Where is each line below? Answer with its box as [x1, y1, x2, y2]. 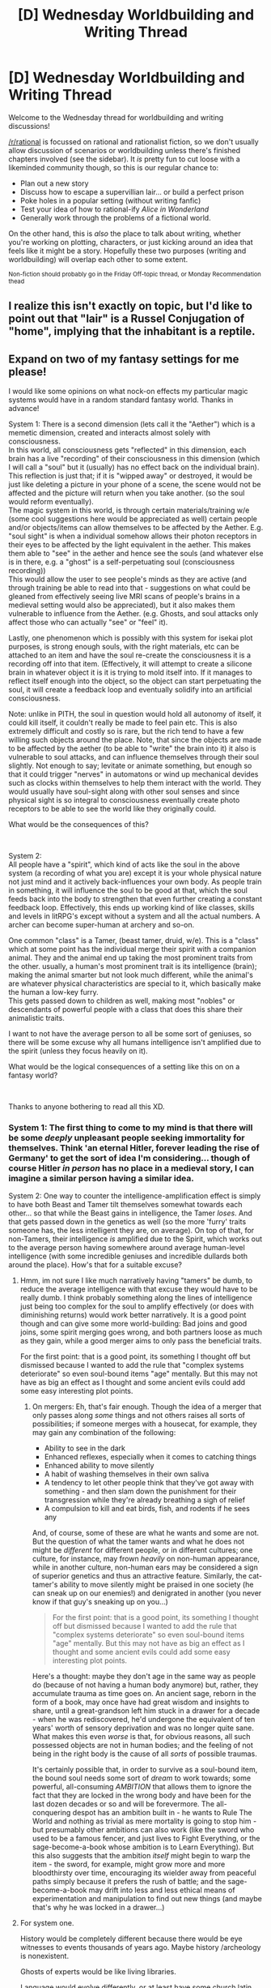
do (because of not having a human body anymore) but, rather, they [32, 1680, 259, 1690]
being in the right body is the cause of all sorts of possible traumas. [32, 1749, 257, 1759]
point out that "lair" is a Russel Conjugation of [8, 312, 245, 326]
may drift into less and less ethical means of [88, 1885, 236, 1895]
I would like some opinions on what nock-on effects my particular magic [8, 387, 248, 396]
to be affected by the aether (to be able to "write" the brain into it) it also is [8, 743, 256, 753]
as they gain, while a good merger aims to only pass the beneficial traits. [19, 1336, 262, 1346]
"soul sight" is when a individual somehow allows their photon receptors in [8, 531, 257, 541]
